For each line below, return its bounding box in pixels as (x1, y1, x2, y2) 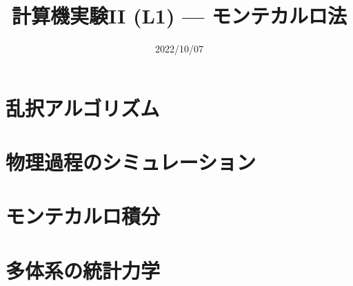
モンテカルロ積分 (6, 202, 161, 230)
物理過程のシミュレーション (6, 148, 256, 176)
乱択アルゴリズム (6, 93, 160, 122)
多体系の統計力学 (6, 256, 161, 284)
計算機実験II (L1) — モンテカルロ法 (11, 1, 347, 30)
